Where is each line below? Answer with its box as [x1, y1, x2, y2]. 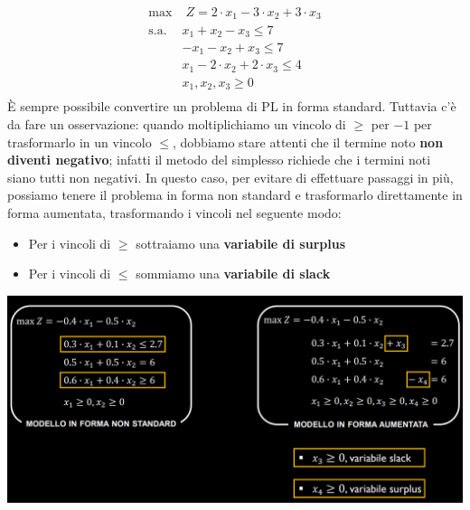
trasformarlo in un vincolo [7, 132, 152, 151]
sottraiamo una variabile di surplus [136, 233, 346, 252]
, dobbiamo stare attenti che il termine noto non [173, 132, 444, 151]
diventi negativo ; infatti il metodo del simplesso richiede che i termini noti [7, 150, 431, 169]
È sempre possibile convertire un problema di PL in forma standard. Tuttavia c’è [7, 97, 456, 116]
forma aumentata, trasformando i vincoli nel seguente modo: [7, 203, 342, 222]
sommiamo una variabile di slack [136, 264, 331, 283]
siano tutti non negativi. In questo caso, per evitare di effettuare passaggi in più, [7, 167, 454, 186]
